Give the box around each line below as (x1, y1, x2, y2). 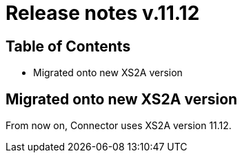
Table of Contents (6, 37, 131, 55)
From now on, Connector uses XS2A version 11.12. (6, 120, 232, 132)
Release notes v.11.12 (6, 1, 200, 25)
